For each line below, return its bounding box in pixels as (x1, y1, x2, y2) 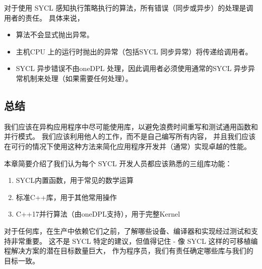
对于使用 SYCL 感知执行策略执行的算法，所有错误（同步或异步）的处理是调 (4, 3, 253, 13)
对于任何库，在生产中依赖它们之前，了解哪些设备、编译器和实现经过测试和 (4, 225, 251, 236)
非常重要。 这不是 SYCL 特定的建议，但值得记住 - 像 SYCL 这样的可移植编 (11, 235, 258, 246)
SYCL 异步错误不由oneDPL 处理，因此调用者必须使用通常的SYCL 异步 (16, 63, 248, 74)
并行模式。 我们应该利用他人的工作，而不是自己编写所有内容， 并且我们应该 (4, 131, 256, 142)
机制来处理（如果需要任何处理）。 (23, 73, 133, 83)
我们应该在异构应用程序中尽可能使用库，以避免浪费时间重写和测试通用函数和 (4, 121, 258, 131)
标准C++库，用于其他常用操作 (16, 191, 117, 202)
